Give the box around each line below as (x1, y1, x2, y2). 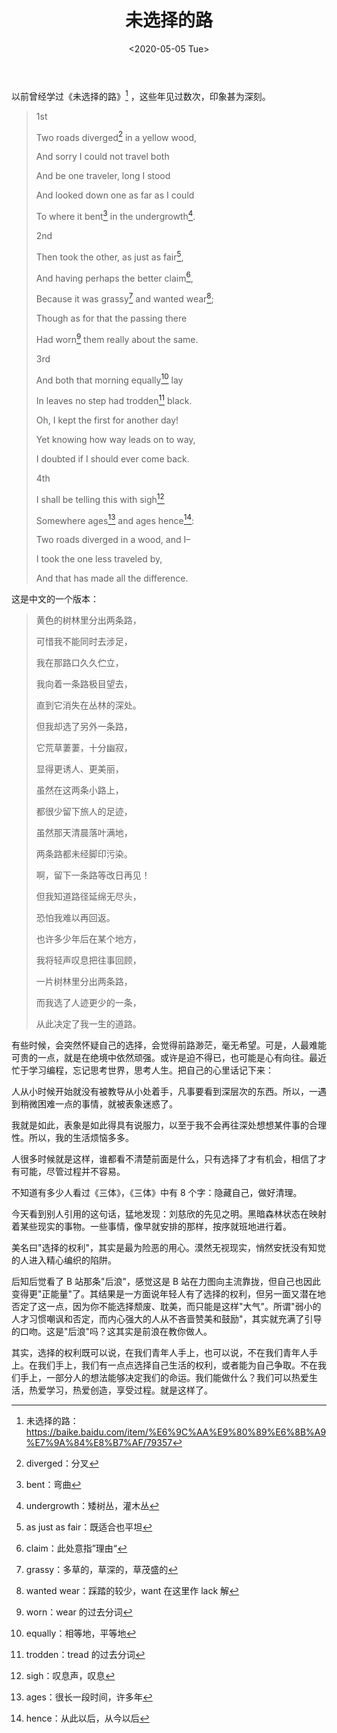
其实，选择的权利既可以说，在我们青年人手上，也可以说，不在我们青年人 (11, 1347, 309, 1359)
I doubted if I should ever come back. (35, 452, 190, 465)
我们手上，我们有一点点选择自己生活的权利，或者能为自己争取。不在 (37, 1359, 318, 1371)
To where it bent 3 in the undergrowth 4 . (35, 209, 196, 222)
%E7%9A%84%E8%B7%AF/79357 (25, 1437, 173, 1449)
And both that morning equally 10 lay (35, 372, 184, 386)
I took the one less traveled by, (35, 553, 163, 565)
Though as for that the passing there (35, 312, 188, 324)
